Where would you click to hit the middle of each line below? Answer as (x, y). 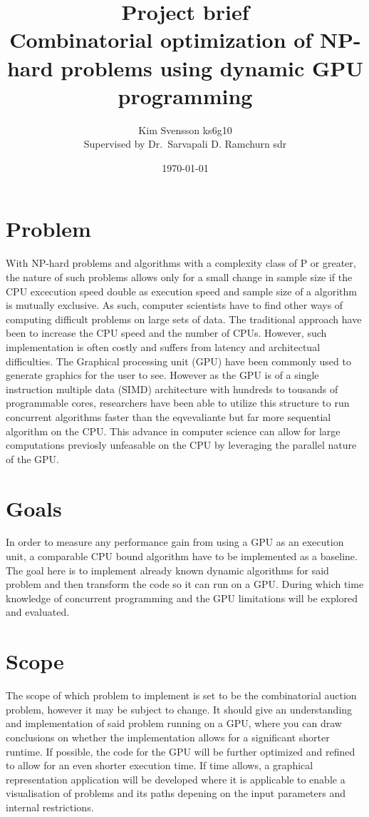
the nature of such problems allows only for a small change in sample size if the (179, 277)
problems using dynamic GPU (212, 67)
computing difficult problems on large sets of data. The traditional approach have (184, 319)
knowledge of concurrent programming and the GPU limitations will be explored (182, 598)
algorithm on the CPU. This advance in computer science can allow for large (173, 431)
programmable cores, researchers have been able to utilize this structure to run (178, 403)
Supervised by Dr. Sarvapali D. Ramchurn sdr (185, 144)
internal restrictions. (50, 807)
